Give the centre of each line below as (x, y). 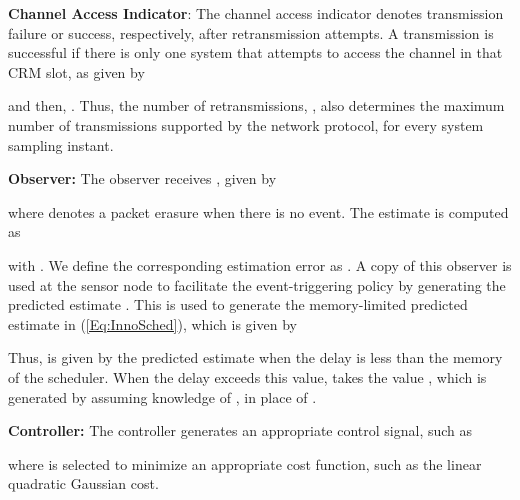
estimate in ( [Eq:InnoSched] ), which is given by (152, 323)
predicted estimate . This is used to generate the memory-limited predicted (238, 304)
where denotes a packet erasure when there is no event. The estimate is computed (258, 211)
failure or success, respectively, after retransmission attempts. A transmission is (251, 32)
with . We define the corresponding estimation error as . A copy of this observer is (260, 264)
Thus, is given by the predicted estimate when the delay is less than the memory (255, 357)
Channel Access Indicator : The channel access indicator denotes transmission (256, 13)
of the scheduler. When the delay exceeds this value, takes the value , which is (247, 376)
